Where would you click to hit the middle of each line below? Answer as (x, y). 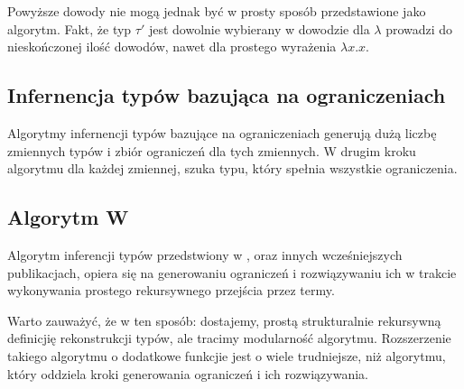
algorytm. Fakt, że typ (70, 28)
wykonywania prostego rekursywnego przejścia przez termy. (171, 290)
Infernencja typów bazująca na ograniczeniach (227, 95)
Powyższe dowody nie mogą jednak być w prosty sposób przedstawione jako (217, 11)
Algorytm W (68, 217)
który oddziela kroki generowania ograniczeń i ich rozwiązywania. (188, 373)
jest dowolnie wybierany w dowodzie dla (259, 28)
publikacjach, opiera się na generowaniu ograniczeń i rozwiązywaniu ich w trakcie (232, 272)
